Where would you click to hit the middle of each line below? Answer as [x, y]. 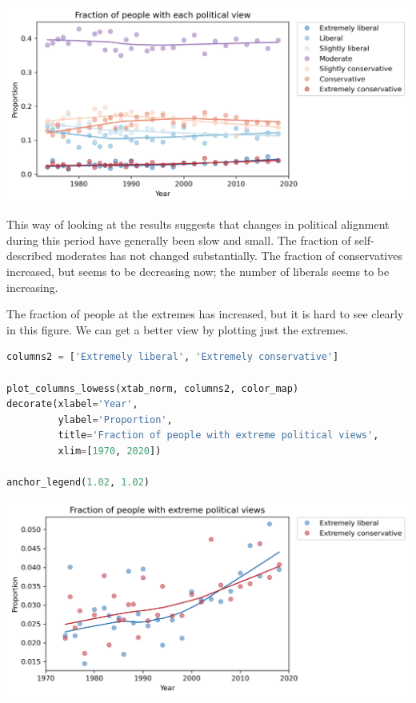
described [30, 256]
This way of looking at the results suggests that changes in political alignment [198, 224]
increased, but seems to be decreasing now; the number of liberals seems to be [198, 271]
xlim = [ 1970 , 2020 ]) [110, 451]
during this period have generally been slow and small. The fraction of [179, 240]
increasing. [32, 287]
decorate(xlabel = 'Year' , [72, 404]
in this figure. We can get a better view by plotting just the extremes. [178, 329]
